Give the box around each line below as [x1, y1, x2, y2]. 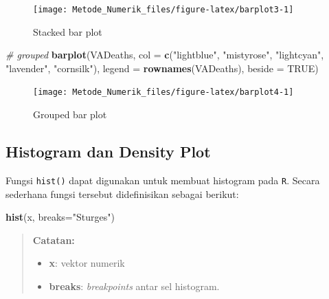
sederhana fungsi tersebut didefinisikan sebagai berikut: [5, 186, 239, 201]
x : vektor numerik [49, 256, 125, 270]
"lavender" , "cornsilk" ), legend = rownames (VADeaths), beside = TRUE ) [5, 60, 319, 75]
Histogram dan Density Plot [5, 141, 211, 162]
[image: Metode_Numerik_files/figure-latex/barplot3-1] [33, 5, 294, 14]
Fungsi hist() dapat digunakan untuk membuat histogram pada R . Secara [5, 173, 320, 187]
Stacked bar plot [33, 24, 102, 38]
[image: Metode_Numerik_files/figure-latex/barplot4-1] [33, 87, 294, 98]
